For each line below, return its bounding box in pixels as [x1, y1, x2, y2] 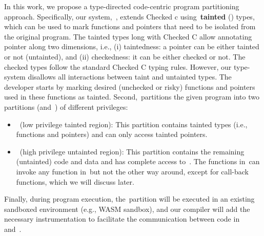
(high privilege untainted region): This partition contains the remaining [19, 146, 245, 156]
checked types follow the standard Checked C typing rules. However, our [4, 61, 232, 72]
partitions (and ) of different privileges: [4, 101, 128, 112]
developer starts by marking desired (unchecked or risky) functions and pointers [4, 81, 255, 92]
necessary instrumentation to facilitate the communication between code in [4, 213, 240, 224]
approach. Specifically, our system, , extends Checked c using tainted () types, [4, 11, 255, 22]
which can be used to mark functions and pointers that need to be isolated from [4, 21, 256, 32]
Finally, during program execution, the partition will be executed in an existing [4, 193, 255, 204]
